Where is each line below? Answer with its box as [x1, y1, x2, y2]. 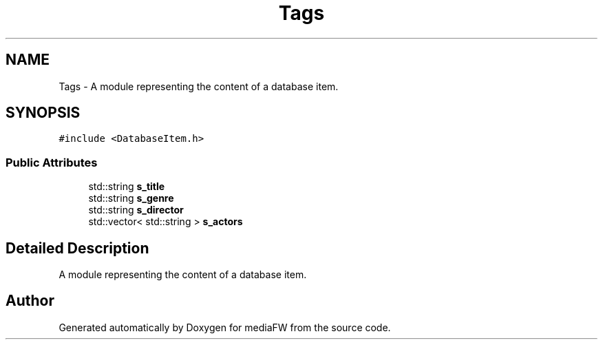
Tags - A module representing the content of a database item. [59, 80, 339, 92]
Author [6, 292, 54, 310]
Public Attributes [6, 155, 98, 169]
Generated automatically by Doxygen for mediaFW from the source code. [59, 321, 391, 333]
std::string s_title [88, 180, 165, 193]
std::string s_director [88, 204, 184, 216]
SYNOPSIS [6, 104, 81, 122]
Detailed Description [6, 239, 149, 257]
